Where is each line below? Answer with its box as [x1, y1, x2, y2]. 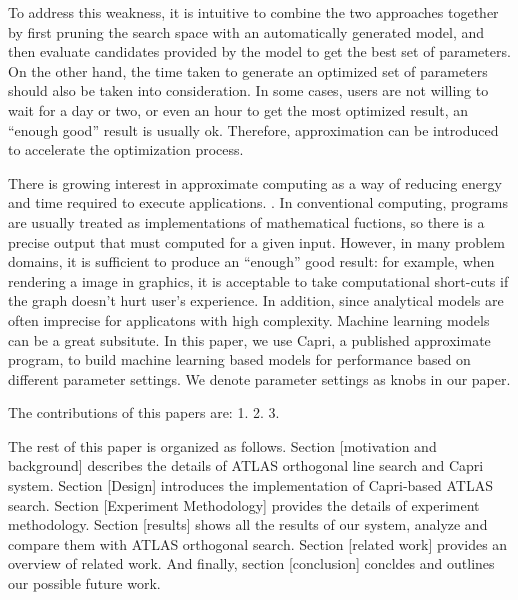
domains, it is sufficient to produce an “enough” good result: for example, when [8, 251, 495, 272]
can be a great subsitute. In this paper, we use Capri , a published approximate [8, 329, 491, 350]
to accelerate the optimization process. [8, 139, 244, 160]
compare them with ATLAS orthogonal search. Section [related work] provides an [8, 533, 508, 554]
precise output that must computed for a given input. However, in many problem [8, 231, 505, 252]
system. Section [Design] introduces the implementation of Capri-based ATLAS [8, 475, 494, 496]
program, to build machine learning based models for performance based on [8, 349, 471, 370]
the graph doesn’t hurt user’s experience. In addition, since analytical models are [8, 290, 504, 311]
